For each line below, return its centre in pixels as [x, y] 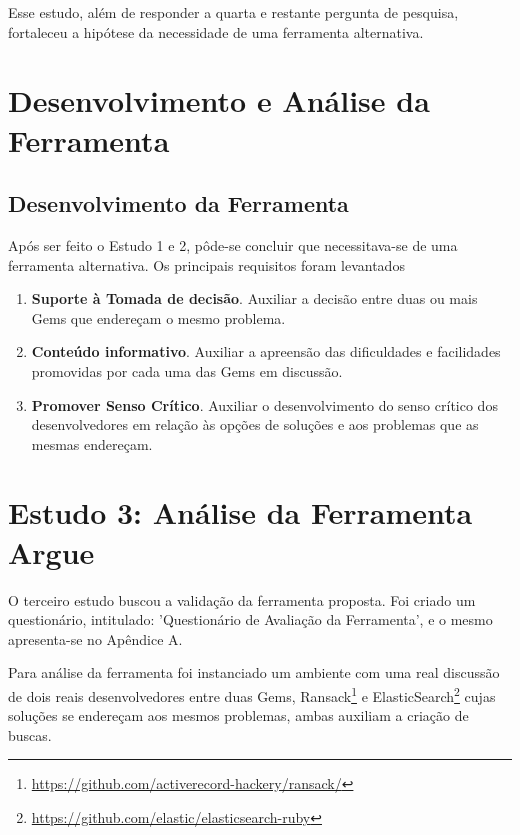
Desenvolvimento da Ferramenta [178, 203]
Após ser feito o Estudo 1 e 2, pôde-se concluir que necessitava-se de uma [233, 244]
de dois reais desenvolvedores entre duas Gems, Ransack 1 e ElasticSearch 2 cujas [252, 694]
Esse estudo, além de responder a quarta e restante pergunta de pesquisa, [233, 12]
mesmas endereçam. [92, 443]
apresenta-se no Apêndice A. [95, 638]
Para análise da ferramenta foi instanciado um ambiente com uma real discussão [254, 672]
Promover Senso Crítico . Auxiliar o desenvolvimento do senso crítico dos [264, 404]
